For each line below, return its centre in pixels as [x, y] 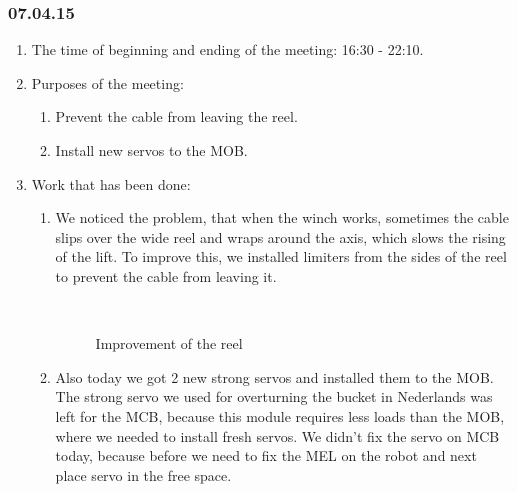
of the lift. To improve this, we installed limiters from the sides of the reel [281, 256]
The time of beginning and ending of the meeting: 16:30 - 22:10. [227, 49]
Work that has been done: [111, 183]
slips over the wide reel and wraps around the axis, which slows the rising [280, 236]
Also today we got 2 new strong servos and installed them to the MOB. [274, 376]
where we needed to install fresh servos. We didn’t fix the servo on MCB [277, 435]
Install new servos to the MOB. [151, 150]
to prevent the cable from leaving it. [166, 275]
